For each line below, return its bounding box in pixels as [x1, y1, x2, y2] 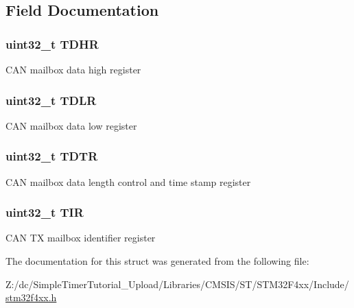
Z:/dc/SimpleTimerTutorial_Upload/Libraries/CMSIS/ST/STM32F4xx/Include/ [5, 276, 349, 291]
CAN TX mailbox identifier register [5, 230, 156, 245]
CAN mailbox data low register [5, 118, 137, 132]
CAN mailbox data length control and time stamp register [5, 174, 251, 189]
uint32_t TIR [5, 204, 84, 221]
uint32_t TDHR [5, 35, 99, 52]
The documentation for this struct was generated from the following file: [5, 254, 309, 268]
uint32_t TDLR [5, 91, 97, 108]
